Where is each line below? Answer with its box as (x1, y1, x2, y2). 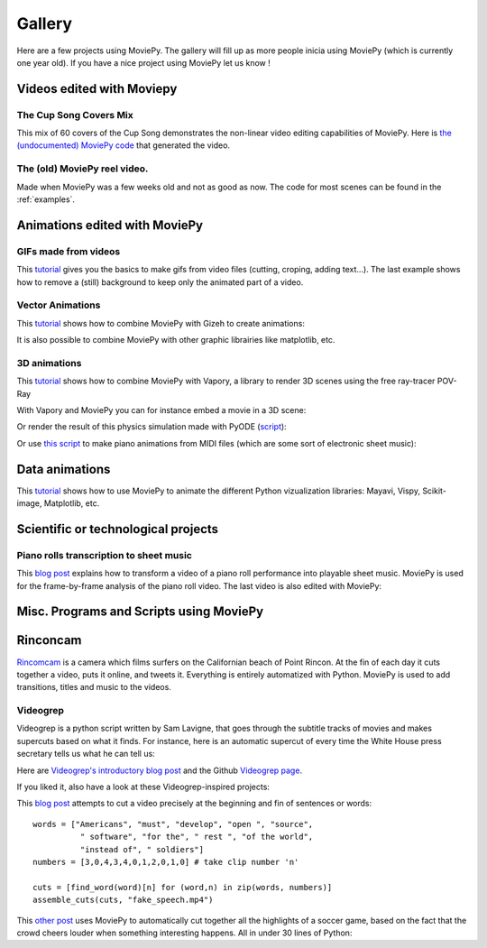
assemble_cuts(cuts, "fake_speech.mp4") (32, 895, 214, 906)
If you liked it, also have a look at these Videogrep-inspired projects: (16, 781, 271, 793)
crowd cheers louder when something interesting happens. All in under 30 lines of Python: (16, 927, 353, 938)
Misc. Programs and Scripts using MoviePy (16, 604, 264, 620)
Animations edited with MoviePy (16, 217, 203, 233)
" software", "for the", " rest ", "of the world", (79, 832, 314, 842)
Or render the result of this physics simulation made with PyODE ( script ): (16, 421, 288, 432)
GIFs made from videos (16, 244, 121, 257)
